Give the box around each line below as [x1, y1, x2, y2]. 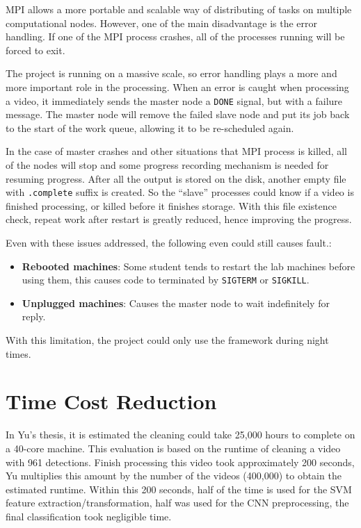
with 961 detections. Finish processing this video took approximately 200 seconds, [6, 454, 355, 469]
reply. [22, 309, 46, 324]
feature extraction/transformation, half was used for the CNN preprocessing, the [6, 495, 349, 510]
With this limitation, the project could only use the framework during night [6, 333, 329, 347]
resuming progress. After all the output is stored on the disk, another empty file [6, 171, 346, 185]
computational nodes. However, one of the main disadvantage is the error [6, 15, 317, 30]
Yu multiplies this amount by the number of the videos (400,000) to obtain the [6, 468, 342, 483]
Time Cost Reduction [6, 387, 217, 415]
